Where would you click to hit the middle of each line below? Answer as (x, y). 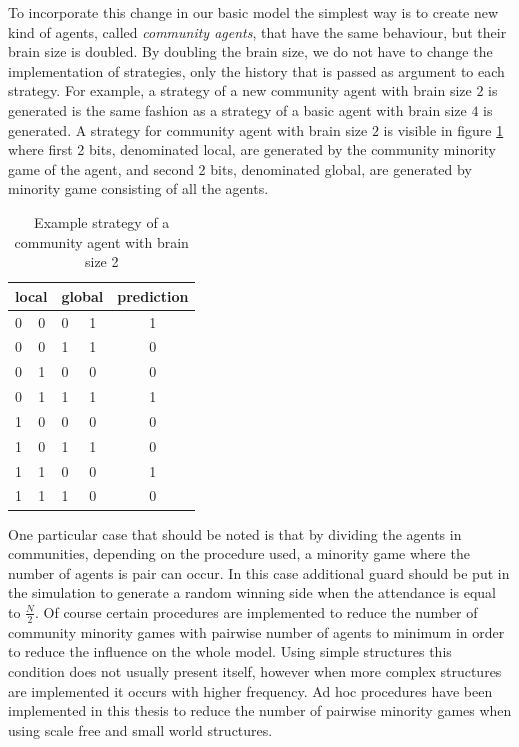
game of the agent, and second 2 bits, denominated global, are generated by (240, 168)
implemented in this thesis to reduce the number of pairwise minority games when (260, 710)
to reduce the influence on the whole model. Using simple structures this (230, 651)
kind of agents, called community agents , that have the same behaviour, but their (257, 31)
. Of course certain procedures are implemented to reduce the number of (256, 611)
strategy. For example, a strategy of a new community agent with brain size (240, 90)
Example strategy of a (102, 221)
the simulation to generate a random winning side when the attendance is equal (252, 592)
